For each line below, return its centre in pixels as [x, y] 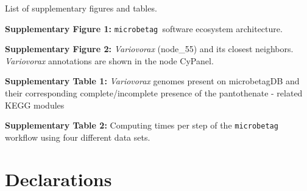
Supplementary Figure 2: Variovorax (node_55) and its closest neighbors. [149, 49]
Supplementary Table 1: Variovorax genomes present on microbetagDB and [152, 81]
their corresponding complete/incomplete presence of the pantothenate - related [154, 93]
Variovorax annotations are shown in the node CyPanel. [109, 60]
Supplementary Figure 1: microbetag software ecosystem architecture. [144, 28]
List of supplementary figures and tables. [81, 8]
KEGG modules [35, 105]
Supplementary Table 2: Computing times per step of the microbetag [142, 125]
